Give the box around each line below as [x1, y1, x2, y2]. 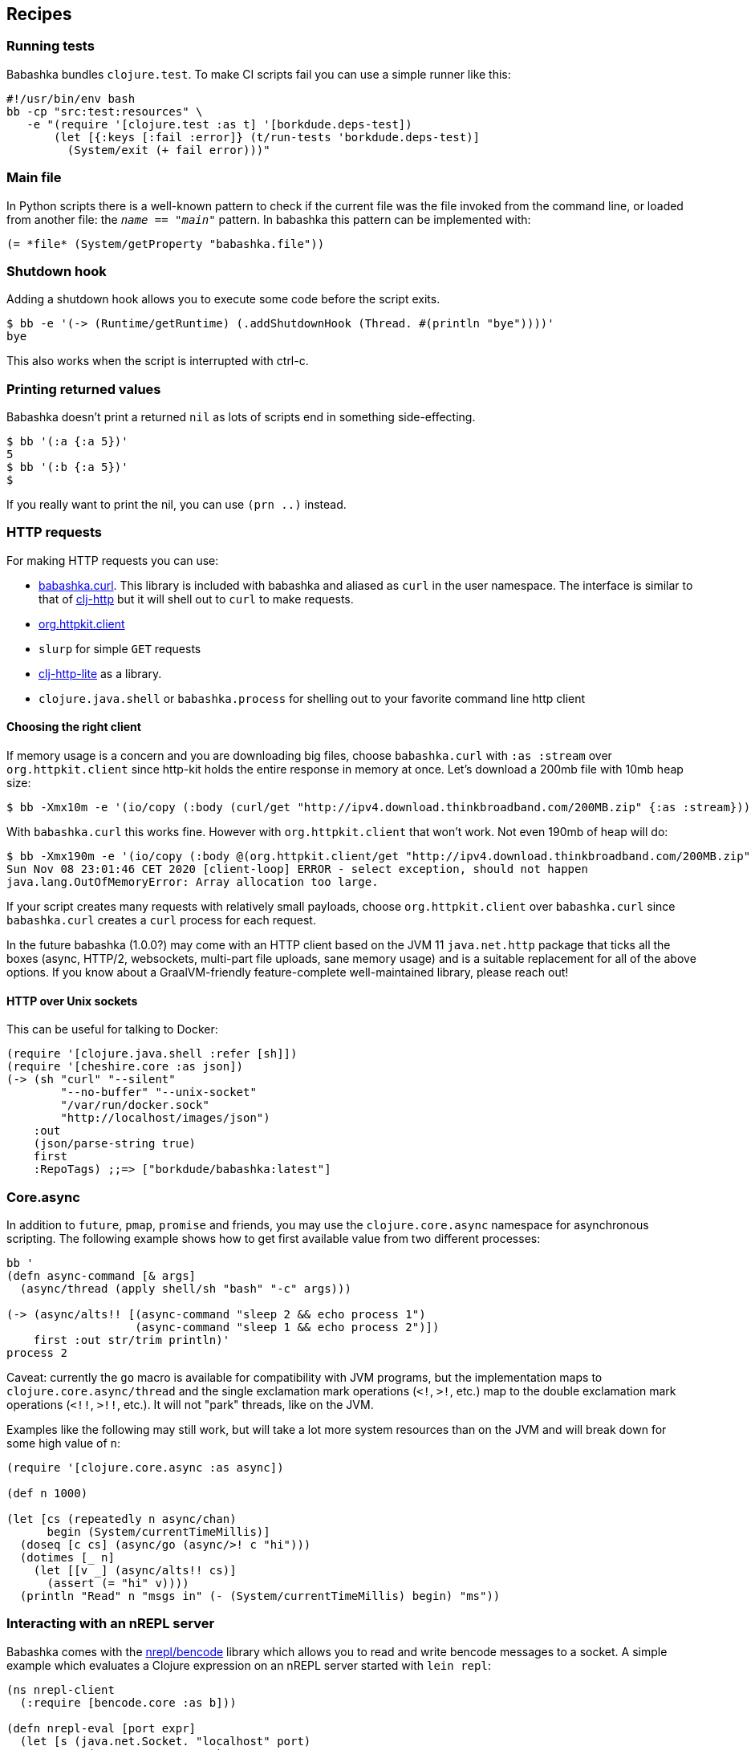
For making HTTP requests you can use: [6, 553, 219, 567]
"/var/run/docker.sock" [60, 1098, 209, 1112]
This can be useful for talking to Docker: [6, 1022, 218, 1037]
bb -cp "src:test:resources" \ [6, 104, 203, 118]
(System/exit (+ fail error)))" [67, 143, 270, 156]
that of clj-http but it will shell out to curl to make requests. [39, 591, 354, 606]
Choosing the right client [6, 720, 141, 734]
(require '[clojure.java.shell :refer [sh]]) [6, 1047, 298, 1061]
